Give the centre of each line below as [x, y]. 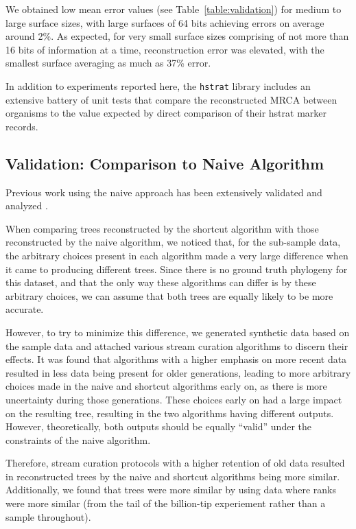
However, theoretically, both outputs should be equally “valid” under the [158, 426]
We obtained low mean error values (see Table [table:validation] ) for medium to [174, 9]
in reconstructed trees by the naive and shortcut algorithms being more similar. [173, 476]
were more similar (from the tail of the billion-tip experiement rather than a [166, 503]
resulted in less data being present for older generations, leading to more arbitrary [178, 372]
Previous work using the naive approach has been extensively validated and [164, 192]
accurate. [25, 309]
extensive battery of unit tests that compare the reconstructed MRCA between [171, 99]
